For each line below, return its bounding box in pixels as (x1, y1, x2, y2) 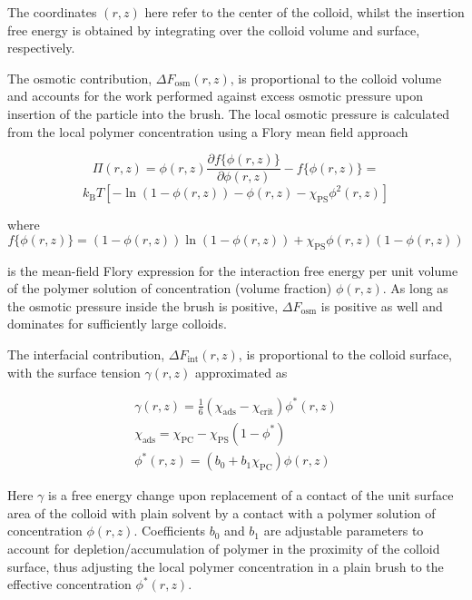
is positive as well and (320, 296, 443, 315)
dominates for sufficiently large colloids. (7, 314, 227, 333)
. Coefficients (133, 521, 206, 540)
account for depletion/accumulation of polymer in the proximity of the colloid (7, 539, 440, 558)
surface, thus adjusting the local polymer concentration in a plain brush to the (7, 556, 444, 575)
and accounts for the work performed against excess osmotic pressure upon (7, 86, 424, 105)
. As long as (382, 279, 448, 298)
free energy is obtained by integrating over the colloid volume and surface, (7, 20, 420, 39)
